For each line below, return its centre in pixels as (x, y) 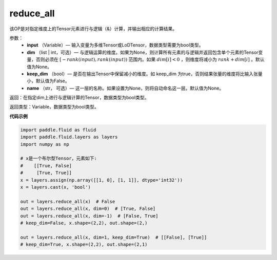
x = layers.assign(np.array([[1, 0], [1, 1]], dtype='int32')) (102, 180)
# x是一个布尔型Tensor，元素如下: (58, 158)
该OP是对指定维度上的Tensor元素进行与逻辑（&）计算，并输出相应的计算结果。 (93, 29)
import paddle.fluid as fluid (58, 130)
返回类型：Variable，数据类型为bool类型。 (54, 107)
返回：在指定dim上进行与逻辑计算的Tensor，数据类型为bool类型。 (79, 98)
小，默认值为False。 (48, 81)
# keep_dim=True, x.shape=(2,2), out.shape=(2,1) (84, 245)
